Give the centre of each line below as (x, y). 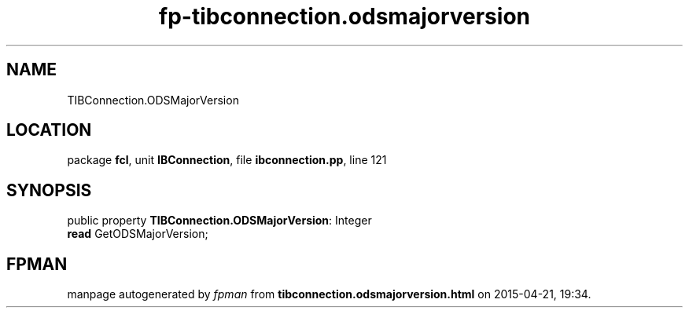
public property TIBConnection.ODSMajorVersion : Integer (219, 221)
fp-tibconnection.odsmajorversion (344, 16)
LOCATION (49, 130)
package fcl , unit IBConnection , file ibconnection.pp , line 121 (227, 160)
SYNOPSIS (49, 190)
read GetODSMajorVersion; (138, 234)
